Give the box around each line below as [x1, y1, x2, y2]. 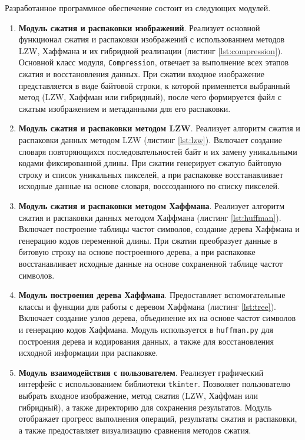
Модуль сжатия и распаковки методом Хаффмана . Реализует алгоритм [18, 199, 285, 211]
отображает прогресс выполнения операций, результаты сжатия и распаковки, [18, 412, 297, 425]
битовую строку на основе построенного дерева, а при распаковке [18, 246, 256, 258]
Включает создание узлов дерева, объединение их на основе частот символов [18, 312, 296, 324]
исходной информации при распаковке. [18, 346, 158, 359]
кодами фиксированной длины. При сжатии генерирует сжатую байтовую [18, 157, 281, 169]
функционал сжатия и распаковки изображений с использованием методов [18, 33, 285, 45]
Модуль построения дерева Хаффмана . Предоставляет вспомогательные [18, 289, 286, 301]
